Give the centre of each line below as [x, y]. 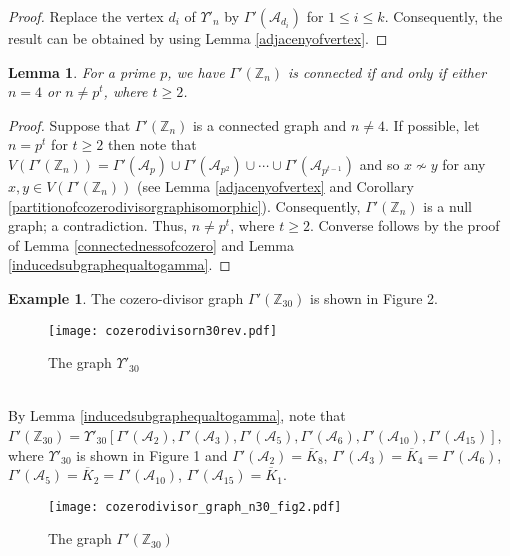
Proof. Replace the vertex [86, 16]
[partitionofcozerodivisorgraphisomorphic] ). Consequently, [184, 205]
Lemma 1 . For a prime [82, 71]
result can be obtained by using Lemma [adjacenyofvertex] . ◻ [198, 38]
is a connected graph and [269, 124]
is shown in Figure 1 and [152, 454]
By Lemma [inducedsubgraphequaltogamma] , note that [177, 415]
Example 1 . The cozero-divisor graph [126, 297]
